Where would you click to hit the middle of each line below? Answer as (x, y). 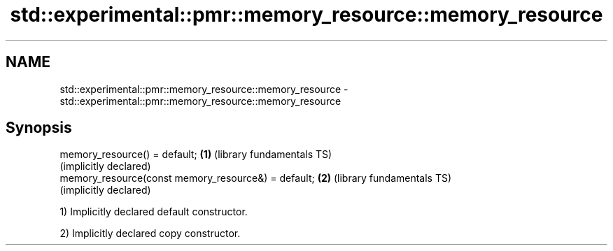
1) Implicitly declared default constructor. (154, 212)
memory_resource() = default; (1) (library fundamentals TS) (196, 155)
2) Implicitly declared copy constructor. (150, 234)
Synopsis (39, 128)
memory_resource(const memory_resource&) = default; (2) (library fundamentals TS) (256, 178)
